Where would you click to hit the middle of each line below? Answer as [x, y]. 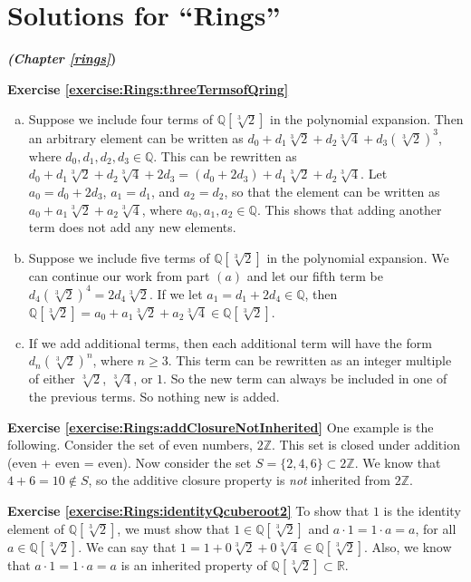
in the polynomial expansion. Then [367, 119]
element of [36, 528]
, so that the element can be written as [332, 191]
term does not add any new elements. [132, 227]
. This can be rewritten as [225, 155]
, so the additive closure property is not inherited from [240, 480]
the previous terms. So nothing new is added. [154, 397]
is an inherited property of [194, 564]
